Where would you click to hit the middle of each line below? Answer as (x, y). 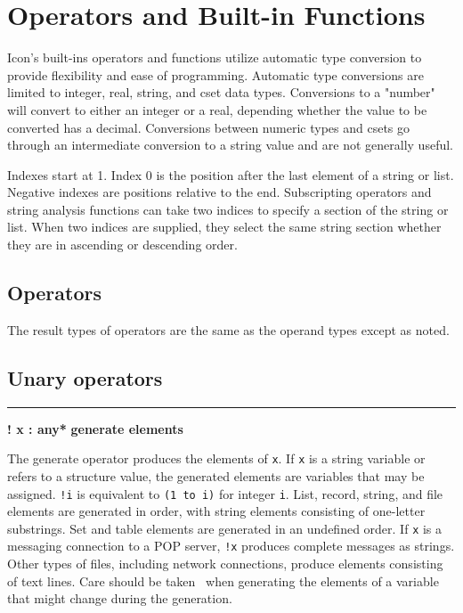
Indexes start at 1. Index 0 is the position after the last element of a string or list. (231, 174)
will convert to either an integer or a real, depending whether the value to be (217, 109)
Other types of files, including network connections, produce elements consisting (225, 564)
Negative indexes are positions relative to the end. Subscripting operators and (219, 192)
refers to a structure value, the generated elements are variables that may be (216, 475)
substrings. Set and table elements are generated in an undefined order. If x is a (225, 528)
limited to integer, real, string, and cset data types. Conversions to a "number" (221, 92)
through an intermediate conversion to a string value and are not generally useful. (230, 145)
